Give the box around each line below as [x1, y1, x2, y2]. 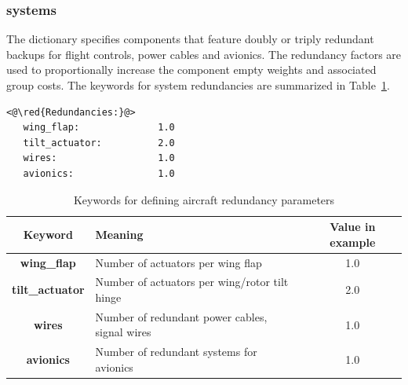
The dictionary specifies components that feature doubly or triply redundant [6, 31, 374, 47]
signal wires [95, 324, 151, 340]
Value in [330, 218, 376, 235]
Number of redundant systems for [95, 343, 257, 360]
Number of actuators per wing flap [95, 254, 262, 270]
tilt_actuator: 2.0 [23, 137, 175, 148]
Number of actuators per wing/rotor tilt [95, 273, 289, 290]
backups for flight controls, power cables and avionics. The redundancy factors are [6, 46, 402, 62]
